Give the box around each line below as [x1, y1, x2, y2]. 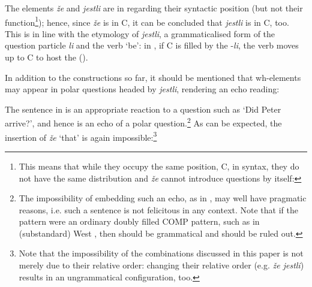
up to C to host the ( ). [5, 51, 88, 64]
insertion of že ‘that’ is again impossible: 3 [5, 129, 157, 143]
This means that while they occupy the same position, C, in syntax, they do [19, 159, 299, 172]
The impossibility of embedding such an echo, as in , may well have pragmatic [19, 192, 307, 204]
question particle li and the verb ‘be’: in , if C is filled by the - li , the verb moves [5, 39, 299, 52]
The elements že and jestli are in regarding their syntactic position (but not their [5, 2, 303, 14]
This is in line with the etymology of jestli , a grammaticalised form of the [5, 27, 275, 40]
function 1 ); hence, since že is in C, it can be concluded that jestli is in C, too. [5, 14, 289, 28]
